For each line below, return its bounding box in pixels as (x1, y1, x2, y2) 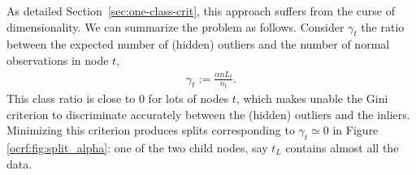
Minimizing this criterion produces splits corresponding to (6, 122, 295, 139)
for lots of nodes (148, 90, 229, 107)
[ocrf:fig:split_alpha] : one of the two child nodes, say (6, 139, 268, 156)
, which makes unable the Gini (236, 90, 388, 107)
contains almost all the (285, 139, 399, 156)
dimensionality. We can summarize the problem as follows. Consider (6, 18, 344, 35)
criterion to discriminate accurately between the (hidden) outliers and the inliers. (6, 105, 410, 122)
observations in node (6, 51, 109, 68)
